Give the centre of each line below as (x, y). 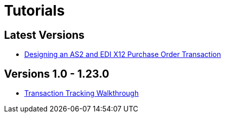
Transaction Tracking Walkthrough (82, 93)
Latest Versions (44, 35)
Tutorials (34, 11)
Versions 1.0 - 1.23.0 (57, 74)
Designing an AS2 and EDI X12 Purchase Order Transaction (123, 54)
